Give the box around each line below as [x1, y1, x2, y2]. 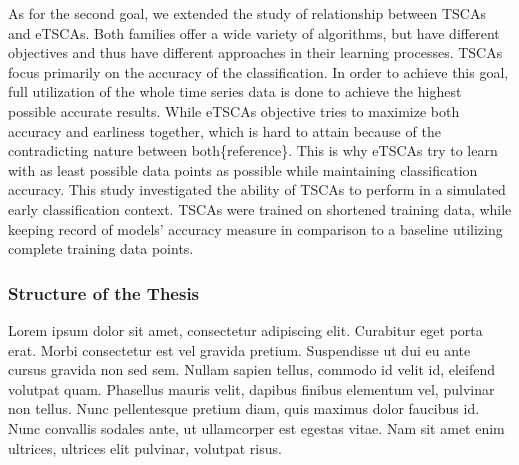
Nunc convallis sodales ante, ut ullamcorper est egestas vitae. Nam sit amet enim [8, 417, 505, 438]
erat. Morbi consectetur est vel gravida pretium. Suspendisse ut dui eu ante [8, 339, 471, 360]
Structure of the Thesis [8, 280, 200, 305]
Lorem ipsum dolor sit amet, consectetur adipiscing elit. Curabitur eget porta [8, 319, 483, 340]
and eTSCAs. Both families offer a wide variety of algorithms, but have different [8, 22, 500, 43]
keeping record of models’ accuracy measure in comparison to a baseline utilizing [8, 218, 503, 239]
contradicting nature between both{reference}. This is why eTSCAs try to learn [8, 140, 498, 161]
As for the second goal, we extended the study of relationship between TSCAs [8, 3, 486, 23]
